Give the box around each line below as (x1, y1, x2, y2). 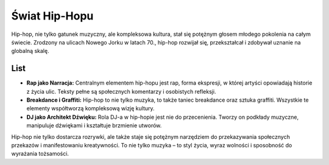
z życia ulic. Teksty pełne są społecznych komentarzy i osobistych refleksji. (26, 88, 216, 95)
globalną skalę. (11, 47, 49, 55)
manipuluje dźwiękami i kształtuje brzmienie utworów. (26, 122, 162, 129)
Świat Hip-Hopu (11, 9, 94, 23)
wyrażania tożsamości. (11, 150, 69, 158)
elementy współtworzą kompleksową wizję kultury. (26, 105, 155, 112)
